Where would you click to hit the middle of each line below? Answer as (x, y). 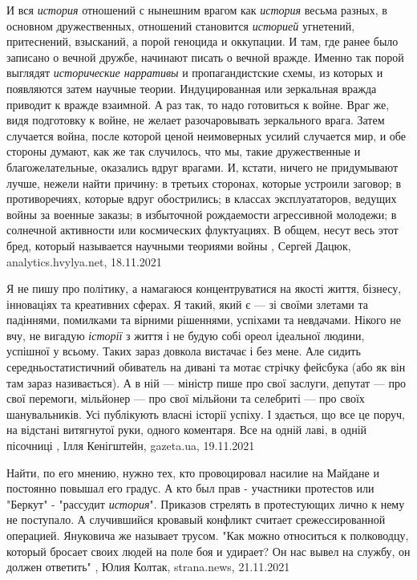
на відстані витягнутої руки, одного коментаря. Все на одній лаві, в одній (187, 430)
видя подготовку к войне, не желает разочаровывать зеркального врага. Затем (196, 120)
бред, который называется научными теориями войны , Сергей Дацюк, (179, 245)
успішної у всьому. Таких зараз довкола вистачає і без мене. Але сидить (184, 351)
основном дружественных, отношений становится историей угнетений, (181, 25)
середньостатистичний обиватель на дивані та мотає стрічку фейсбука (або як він (206, 367)
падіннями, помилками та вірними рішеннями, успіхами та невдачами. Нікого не (204, 320)
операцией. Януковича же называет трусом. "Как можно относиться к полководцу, (208, 535)
